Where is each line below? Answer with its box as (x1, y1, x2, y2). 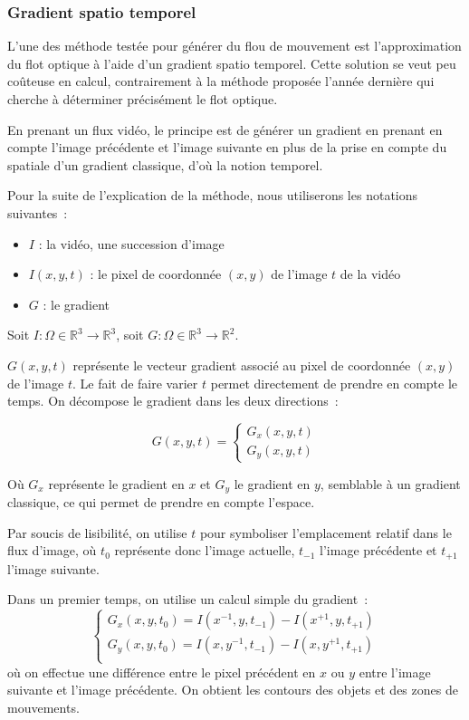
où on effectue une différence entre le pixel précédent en (7, 662, 316, 681)
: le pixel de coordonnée (90, 264, 222, 283)
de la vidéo (340, 264, 401, 283)
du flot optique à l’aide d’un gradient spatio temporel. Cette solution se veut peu (7, 53, 456, 72)
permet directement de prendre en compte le (210, 373, 458, 392)
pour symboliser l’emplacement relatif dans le (199, 523, 452, 542)
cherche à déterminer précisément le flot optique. (7, 90, 278, 108)
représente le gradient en (48, 474, 185, 493)
